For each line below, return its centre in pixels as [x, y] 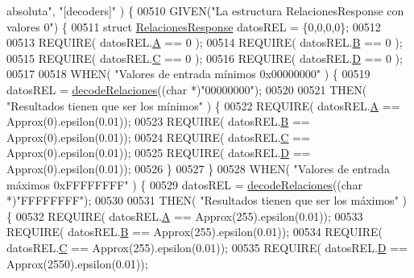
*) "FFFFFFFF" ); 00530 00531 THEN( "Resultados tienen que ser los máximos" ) [207, 200]
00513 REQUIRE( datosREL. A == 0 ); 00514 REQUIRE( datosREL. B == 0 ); [205, 42]
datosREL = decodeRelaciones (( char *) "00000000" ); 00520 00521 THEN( [187, 89]
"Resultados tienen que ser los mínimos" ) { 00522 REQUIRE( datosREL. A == [203, 105]
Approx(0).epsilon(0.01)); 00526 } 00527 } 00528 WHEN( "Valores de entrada [198, 168]
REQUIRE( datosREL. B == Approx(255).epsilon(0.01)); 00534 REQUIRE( [195, 232]
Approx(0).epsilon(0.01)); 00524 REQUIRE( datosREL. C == [158, 137]
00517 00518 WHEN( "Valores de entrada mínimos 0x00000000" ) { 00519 [188, 74]
